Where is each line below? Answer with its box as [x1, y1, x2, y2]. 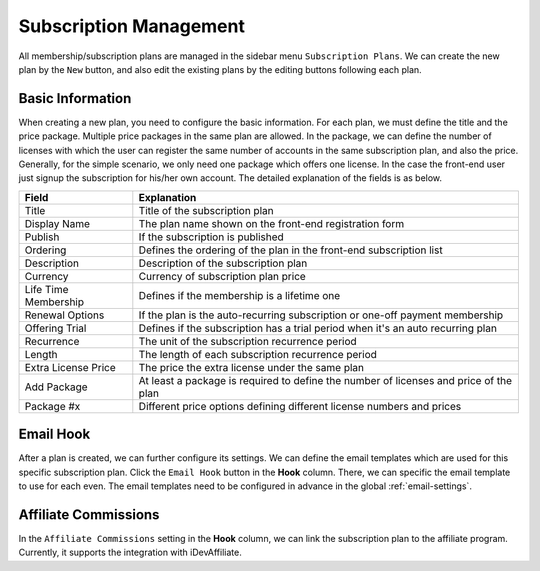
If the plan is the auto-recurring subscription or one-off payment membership [138, 308, 504, 322]
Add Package [24, 380, 89, 394]
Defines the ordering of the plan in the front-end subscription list [138, 243, 444, 257]
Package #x [24, 399, 81, 413]
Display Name [24, 216, 90, 230]
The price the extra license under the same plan [138, 360, 365, 374]
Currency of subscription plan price [138, 269, 307, 283]
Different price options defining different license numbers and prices [138, 399, 462, 413]
